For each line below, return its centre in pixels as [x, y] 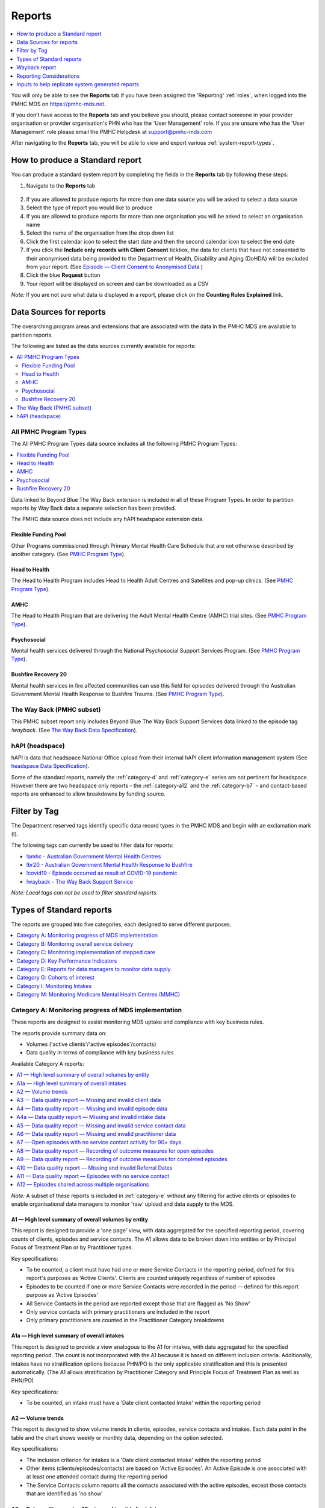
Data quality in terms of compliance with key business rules [100, 1053]
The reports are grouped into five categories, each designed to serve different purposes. [121, 924]
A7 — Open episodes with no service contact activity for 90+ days [99, 1142]
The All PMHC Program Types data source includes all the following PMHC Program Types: [124, 444]
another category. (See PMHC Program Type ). [68, 554]
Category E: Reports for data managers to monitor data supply [94, 969]
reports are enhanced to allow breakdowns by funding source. [88, 794]
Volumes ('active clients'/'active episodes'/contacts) [91, 1044]
